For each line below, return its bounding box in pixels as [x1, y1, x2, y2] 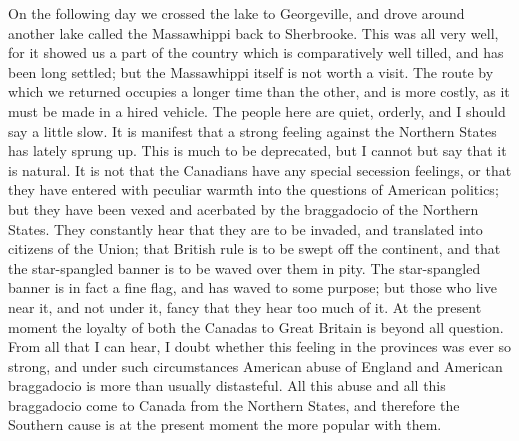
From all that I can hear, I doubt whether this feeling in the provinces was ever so [8, 336, 512, 357]
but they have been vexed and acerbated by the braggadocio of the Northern [8, 198, 479, 219]
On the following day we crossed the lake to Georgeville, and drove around [8, 3, 465, 23]
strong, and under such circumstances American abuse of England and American [8, 355, 503, 376]
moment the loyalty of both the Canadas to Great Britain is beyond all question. [8, 316, 504, 337]
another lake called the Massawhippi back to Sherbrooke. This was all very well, [8, 22, 499, 43]
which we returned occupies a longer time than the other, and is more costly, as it [8, 81, 510, 102]
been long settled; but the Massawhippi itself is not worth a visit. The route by [8, 61, 494, 82]
